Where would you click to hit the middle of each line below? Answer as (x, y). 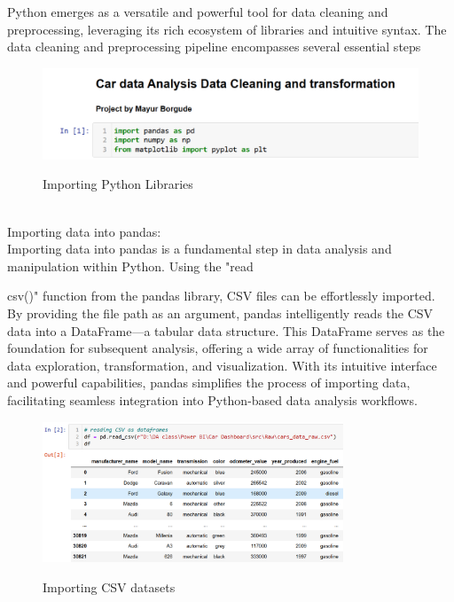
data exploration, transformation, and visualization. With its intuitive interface (222, 365)
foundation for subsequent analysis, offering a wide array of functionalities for (218, 348)
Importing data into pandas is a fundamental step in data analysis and (200, 249)
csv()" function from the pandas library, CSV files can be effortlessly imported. (221, 296)
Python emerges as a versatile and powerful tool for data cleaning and (198, 12)
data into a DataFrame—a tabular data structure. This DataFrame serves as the (226, 330)
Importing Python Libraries (118, 184)
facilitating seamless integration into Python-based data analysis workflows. (212, 400)
